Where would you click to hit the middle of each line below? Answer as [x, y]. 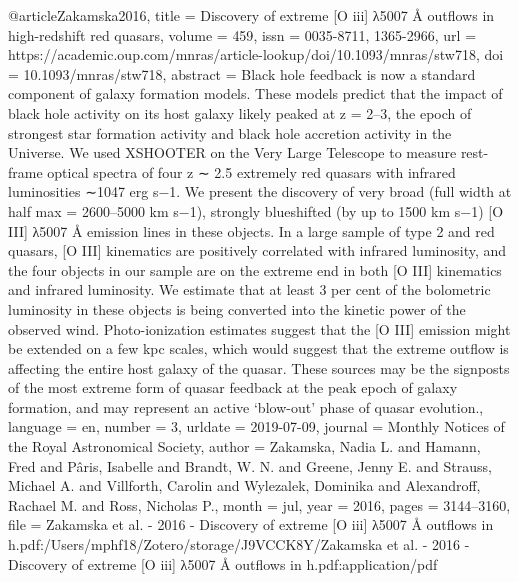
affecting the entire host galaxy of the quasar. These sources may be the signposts [259, 367]
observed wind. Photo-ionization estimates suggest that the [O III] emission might [259, 328]
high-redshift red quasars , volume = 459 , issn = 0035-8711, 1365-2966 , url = [242, 34]
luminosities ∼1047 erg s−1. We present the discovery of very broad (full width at [260, 191]
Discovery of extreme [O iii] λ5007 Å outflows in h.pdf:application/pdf [223, 563]
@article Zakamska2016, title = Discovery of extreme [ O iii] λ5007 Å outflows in [251, 15]
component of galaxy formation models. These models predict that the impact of [255, 93]
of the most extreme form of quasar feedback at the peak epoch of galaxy [233, 387]
